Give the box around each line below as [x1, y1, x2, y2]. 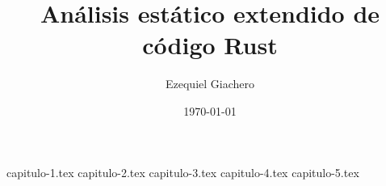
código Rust [142, 28, 278, 61]
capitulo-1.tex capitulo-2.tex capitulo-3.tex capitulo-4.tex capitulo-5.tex [6, 163, 359, 180]
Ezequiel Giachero [166, 75, 254, 92]
